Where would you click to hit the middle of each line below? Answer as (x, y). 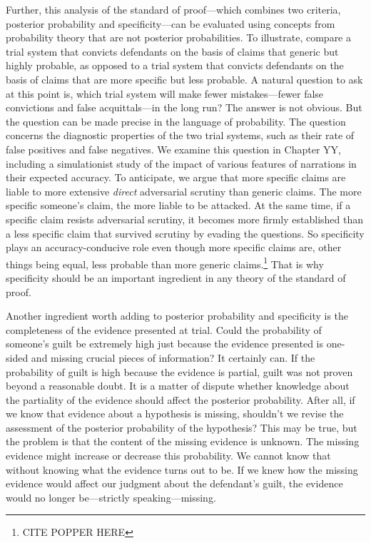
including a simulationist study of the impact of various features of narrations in (181, 163)
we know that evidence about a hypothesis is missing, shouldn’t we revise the (175, 413)
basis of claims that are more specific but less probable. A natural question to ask (184, 79)
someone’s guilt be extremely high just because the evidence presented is (164, 344)
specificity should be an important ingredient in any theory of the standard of (176, 277)
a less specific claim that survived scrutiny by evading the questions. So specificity (185, 233)
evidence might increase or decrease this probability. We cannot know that (168, 456)
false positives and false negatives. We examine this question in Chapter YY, (173, 149)
